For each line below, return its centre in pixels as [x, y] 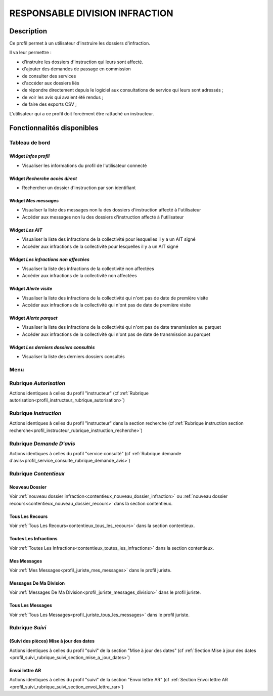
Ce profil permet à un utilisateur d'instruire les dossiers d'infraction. [80, 43]
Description [28, 31]
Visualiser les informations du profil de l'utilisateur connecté [84, 165]
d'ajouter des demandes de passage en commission [76, 69]
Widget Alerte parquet [33, 318]
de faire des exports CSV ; [49, 104]
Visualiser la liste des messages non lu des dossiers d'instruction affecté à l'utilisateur [111, 210]
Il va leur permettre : [30, 53]
